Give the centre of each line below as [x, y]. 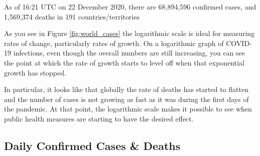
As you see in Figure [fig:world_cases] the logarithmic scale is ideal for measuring [129, 33]
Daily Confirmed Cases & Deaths [92, 145]
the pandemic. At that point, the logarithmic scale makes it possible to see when [128, 109]
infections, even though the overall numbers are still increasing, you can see [129, 53]
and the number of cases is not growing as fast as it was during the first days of [126, 99]
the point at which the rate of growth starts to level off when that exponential [124, 62]
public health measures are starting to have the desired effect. [99, 118]
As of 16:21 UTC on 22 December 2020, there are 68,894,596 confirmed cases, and [130, 6]
